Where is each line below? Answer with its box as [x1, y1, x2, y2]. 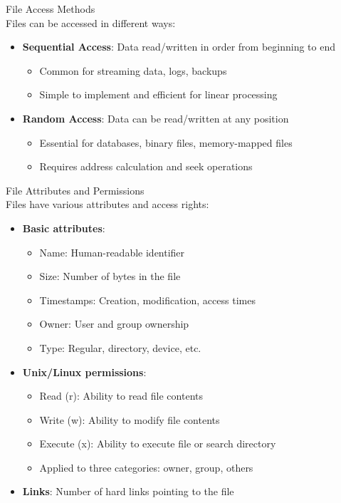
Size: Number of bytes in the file [39, 269, 181, 284]
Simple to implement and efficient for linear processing [39, 87, 278, 102]
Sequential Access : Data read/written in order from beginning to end [22, 39, 335, 54]
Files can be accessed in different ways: [6, 15, 176, 30]
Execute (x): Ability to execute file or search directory [39, 436, 276, 451]
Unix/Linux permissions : [22, 364, 147, 379]
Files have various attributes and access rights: [6, 197, 209, 212]
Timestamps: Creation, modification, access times [39, 292, 256, 307]
